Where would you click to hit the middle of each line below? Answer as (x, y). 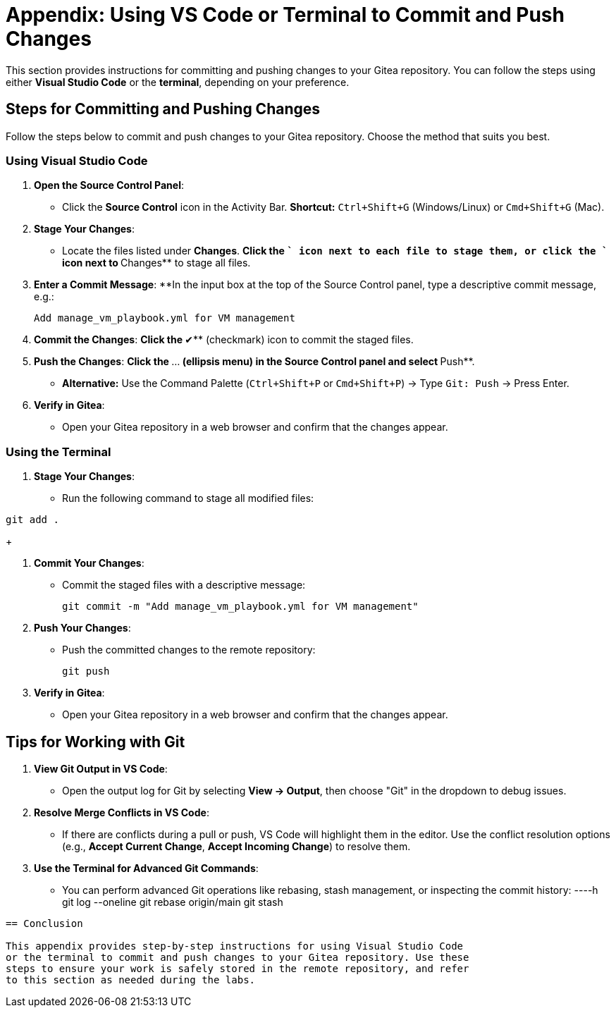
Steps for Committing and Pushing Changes (163, 109)
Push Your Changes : (82, 628)
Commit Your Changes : (89, 563)
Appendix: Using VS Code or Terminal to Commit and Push (285, 15)
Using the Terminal (58, 452)
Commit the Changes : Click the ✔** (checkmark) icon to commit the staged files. (224, 340)
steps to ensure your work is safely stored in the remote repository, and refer (238, 968)
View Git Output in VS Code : (101, 768)
